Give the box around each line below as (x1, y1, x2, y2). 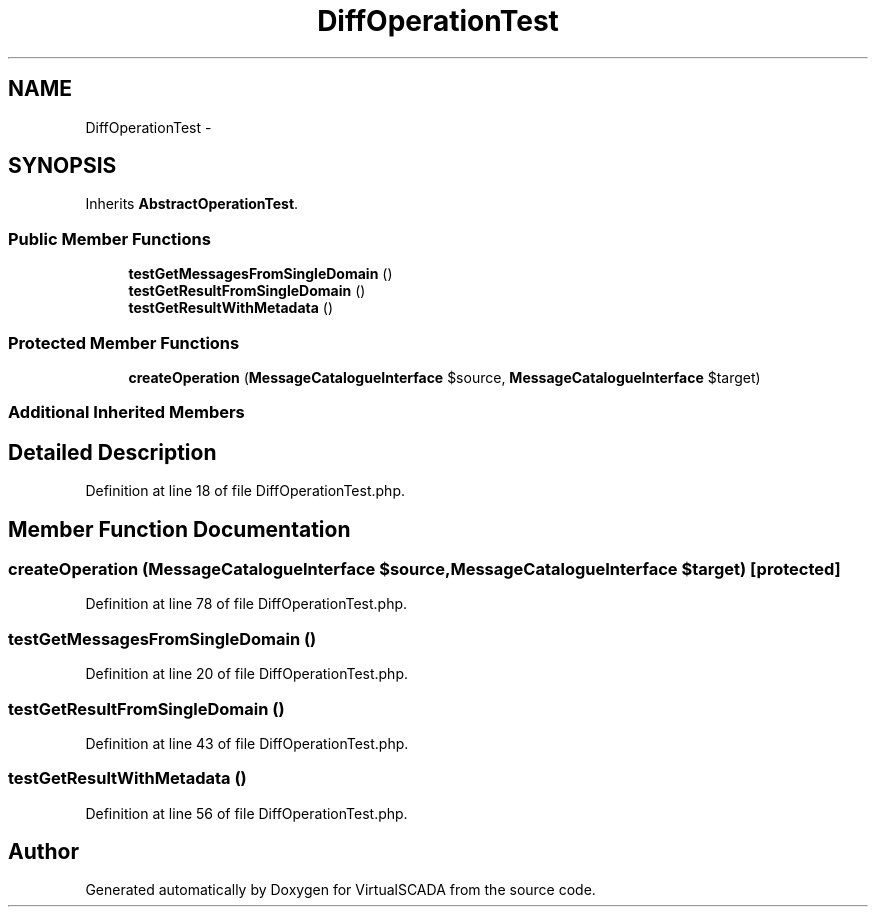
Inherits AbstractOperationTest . (85, 195, 299, 213)
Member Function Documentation (8, 516, 351, 542)
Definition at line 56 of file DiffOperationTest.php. (85, 804, 408, 822)
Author (8, 839, 79, 865)
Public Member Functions (8, 228, 211, 249)
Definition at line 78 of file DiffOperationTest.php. (85, 595, 408, 613)
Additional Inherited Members (8, 402, 245, 423)
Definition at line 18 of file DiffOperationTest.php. (85, 482, 405, 500)
